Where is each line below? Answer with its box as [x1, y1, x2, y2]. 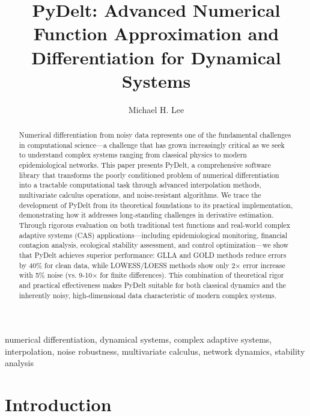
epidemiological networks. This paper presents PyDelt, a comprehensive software [19, 160, 271, 170]
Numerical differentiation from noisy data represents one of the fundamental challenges [19, 130, 291, 140]
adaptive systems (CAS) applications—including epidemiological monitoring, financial [19, 230, 288, 240]
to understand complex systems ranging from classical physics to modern [19, 150, 247, 160]
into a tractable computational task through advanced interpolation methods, [19, 180, 262, 190]
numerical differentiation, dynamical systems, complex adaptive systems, [5, 333, 272, 346]
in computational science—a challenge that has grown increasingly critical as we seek [19, 139, 285, 150]
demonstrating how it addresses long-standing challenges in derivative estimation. [19, 210, 274, 220]
